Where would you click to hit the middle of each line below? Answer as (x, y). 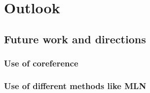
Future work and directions (75, 39)
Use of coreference (41, 63)
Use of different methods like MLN (75, 85)
